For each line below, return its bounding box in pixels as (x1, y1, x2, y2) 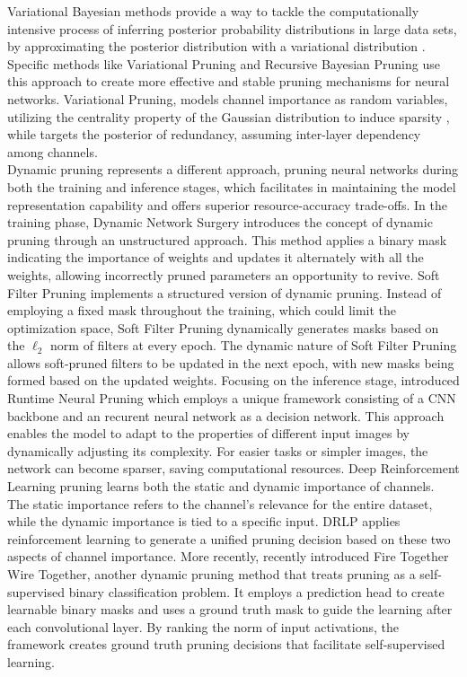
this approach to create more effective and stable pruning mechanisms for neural (7, 72, 450, 91)
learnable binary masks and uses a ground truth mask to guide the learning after (7, 600, 453, 619)
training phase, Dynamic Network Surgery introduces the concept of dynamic (7, 213, 433, 232)
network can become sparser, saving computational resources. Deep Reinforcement (7, 459, 460, 478)
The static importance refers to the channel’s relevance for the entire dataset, (7, 494, 433, 513)
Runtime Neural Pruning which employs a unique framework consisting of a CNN (7, 389, 456, 408)
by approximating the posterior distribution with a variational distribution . (7, 37, 426, 56)
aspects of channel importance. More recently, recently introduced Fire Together (7, 547, 449, 566)
